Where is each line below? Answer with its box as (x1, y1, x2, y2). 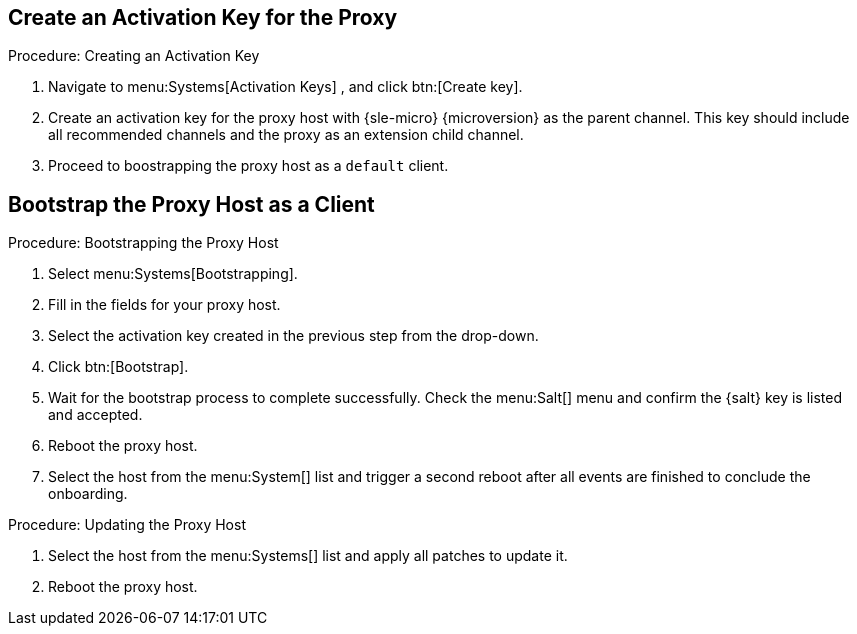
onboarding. (48, 485, 128, 503)
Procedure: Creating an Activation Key (8, 47, 260, 65)
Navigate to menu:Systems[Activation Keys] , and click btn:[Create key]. (48, 78, 523, 96)
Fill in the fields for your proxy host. (48, 296, 281, 314)
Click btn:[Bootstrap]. (48, 358, 189, 376)
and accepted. (48, 406, 143, 424)
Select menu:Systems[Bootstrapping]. (48, 265, 298, 283)
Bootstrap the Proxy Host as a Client (8, 191, 375, 217)
